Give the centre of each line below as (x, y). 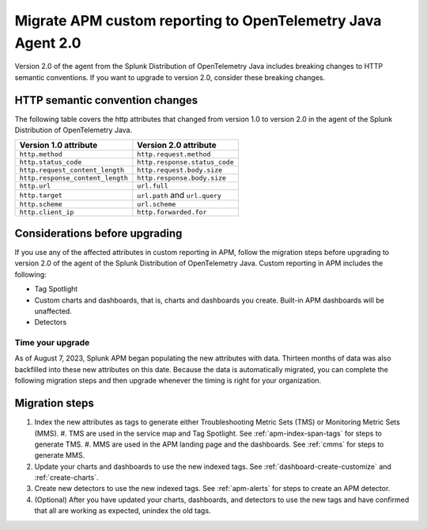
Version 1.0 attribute (59, 145)
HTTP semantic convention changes (106, 100)
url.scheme (157, 205)
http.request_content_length (72, 170)
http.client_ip (47, 213)
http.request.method (174, 154)
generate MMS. (60, 455)
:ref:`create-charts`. (66, 478)
